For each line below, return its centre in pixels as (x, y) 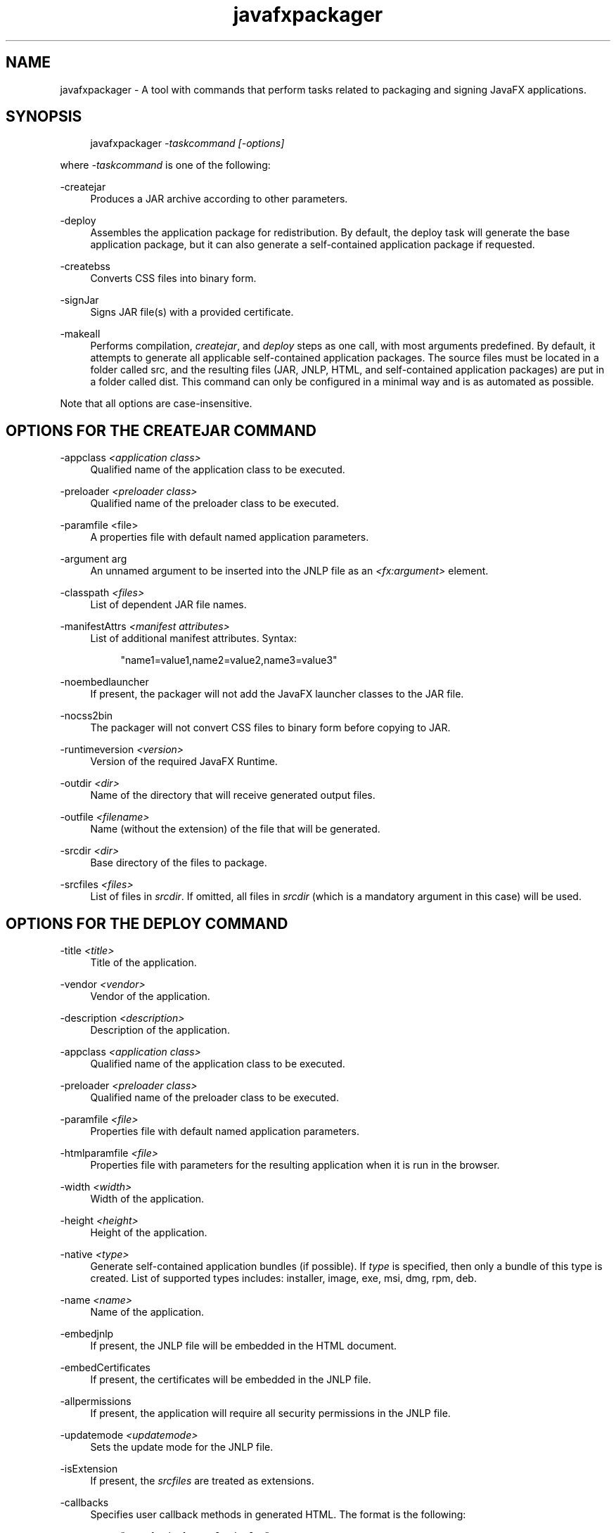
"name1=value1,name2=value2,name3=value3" (229, 660)
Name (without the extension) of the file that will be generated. (235, 829)
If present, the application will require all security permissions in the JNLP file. (270, 1413)
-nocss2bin (86, 716)
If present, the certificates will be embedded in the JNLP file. (231, 1380)
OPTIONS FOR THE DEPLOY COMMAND (147, 923)
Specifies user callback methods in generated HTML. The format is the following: (278, 1515)
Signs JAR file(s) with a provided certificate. (192, 312)
